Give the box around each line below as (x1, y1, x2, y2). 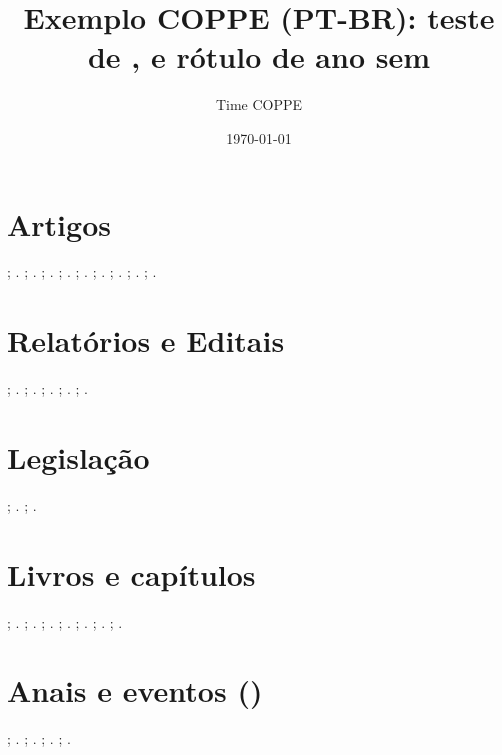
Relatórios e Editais (7, 320, 285, 361)
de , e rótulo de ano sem (87, 36, 431, 77)
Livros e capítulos (7, 553, 256, 594)
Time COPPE (215, 94, 303, 115)
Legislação (7, 436, 150, 477)
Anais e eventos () (7, 670, 263, 711)
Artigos (7, 203, 111, 244)
